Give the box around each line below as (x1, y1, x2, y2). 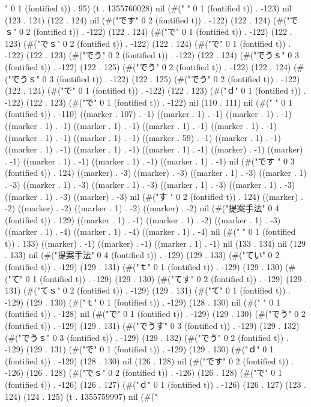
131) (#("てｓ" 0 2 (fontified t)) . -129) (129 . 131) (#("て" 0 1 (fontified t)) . (5, 284, 291, 297)
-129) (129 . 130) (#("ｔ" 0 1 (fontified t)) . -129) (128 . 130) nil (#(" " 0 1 (5, 295, 280, 308)
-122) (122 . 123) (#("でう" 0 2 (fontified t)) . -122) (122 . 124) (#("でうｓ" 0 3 (5, 49, 299, 61)
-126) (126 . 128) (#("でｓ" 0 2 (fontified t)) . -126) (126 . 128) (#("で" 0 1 (5, 366, 282, 379)
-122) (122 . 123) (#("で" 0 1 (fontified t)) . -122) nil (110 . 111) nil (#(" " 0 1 (5, 95, 293, 108)
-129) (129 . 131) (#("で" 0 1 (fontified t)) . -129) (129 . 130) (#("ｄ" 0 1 (5, 343, 274, 355)
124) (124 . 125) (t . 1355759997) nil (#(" (5, 390, 158, 402)
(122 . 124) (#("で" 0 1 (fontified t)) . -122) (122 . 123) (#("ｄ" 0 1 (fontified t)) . (5, 84, 306, 97)
